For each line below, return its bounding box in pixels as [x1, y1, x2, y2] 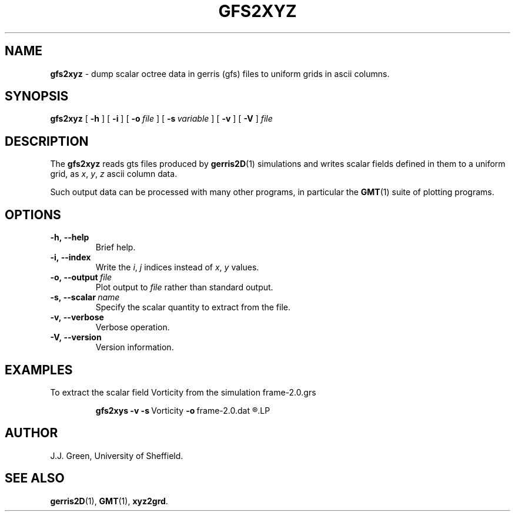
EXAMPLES [5, 362, 73, 377]
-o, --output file [50, 272, 112, 283]
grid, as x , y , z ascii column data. [50, 169, 178, 179]
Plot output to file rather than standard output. [95, 282, 273, 293]
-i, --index [50, 252, 91, 263]
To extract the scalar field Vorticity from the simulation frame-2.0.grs [50, 387, 316, 397]
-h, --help [50, 232, 89, 243]
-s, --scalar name [50, 292, 120, 303]
